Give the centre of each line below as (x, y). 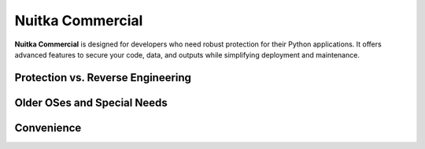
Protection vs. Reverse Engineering (103, 78)
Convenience (48, 127)
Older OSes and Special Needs (91, 102)
